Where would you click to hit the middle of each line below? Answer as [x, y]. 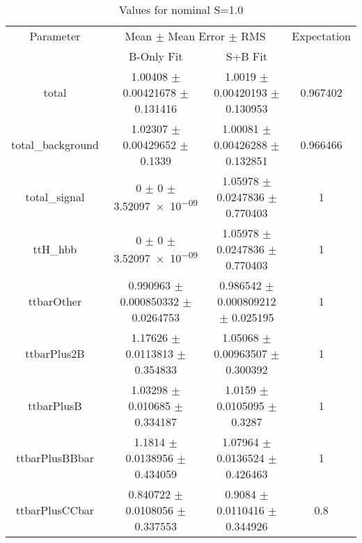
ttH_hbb [55, 249]
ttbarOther [55, 301]
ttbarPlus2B [55, 353]
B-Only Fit [156, 56]
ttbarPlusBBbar [55, 458]
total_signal [55, 197]
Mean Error [197, 36]
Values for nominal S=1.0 [181, 9]
